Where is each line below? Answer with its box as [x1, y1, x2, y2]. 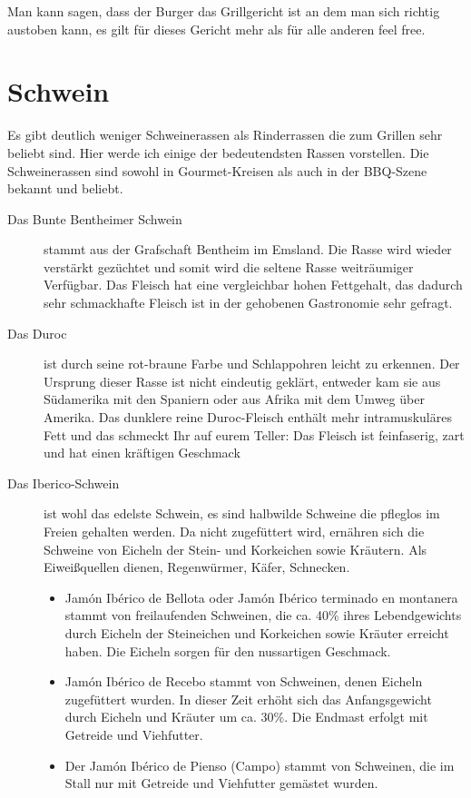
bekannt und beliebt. [7, 179, 123, 198]
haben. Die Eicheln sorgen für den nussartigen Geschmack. [64, 641, 391, 660]
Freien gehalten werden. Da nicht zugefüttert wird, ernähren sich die [44, 522, 425, 540]
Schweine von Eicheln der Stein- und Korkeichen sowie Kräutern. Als [44, 539, 427, 558]
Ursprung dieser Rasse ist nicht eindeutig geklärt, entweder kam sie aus [44, 371, 441, 390]
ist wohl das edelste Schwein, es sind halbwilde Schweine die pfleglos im [44, 504, 440, 523]
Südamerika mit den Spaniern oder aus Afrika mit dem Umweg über [44, 389, 425, 409]
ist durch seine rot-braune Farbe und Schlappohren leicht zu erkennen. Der [44, 354, 460, 373]
